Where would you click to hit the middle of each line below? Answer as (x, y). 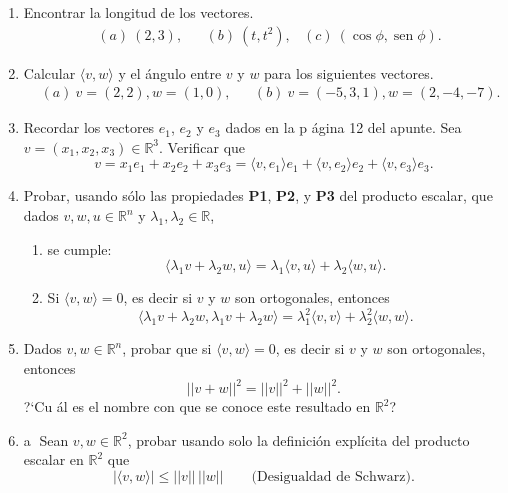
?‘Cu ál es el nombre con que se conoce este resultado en (197, 406)
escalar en (53, 459)
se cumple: (79, 248)
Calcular (49, 72)
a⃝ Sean (46, 439)
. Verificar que (202, 146)
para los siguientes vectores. (349, 72)
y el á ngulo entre (170, 72)
